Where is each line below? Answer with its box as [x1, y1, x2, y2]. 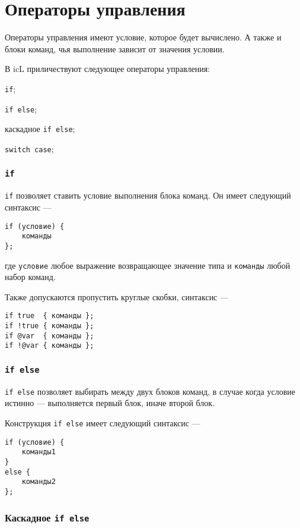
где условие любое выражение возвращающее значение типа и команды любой [5, 259, 291, 271]
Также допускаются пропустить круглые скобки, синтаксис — [5, 290, 228, 303]
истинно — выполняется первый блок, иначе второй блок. [5, 397, 215, 409]
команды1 [21, 448, 56, 457]
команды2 [21, 477, 56, 486]
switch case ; [5, 142, 54, 155]
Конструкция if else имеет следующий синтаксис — [5, 417, 200, 429]
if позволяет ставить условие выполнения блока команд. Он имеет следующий [5, 189, 291, 202]
